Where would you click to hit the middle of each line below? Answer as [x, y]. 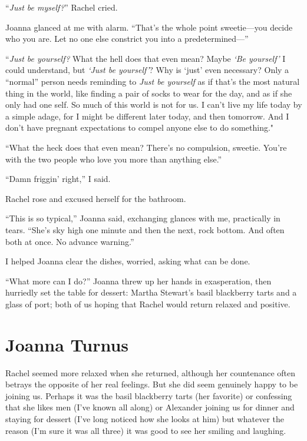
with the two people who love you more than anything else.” [114, 159]
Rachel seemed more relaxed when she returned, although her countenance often [151, 372]
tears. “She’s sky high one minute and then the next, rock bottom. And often [145, 229]
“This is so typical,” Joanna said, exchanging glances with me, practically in [143, 218]
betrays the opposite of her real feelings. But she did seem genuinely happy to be [152, 384]
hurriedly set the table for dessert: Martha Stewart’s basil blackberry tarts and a [151, 292]
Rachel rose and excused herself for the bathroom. [96, 198]
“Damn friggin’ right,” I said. [58, 179]
